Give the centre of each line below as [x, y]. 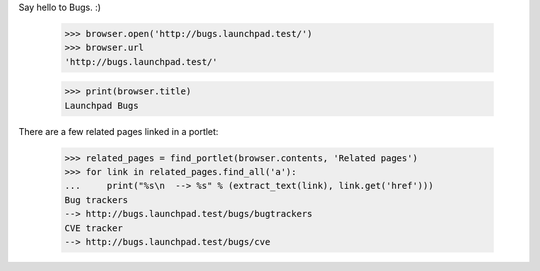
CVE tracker [94, 228]
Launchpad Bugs [101, 105]
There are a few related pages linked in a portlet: [118, 131]
